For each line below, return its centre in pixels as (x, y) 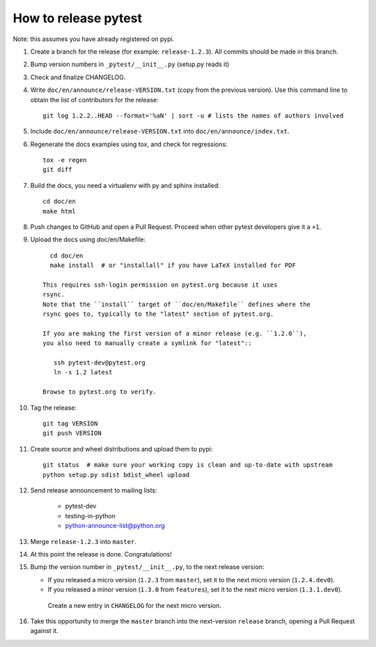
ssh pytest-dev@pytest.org (100, 363)
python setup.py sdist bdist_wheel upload (116, 474)
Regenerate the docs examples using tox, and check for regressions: (129, 144)
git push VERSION (72, 433)
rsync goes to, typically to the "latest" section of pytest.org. (158, 314)
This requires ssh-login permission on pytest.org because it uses (160, 285)
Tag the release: (53, 408)
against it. (44, 631)
